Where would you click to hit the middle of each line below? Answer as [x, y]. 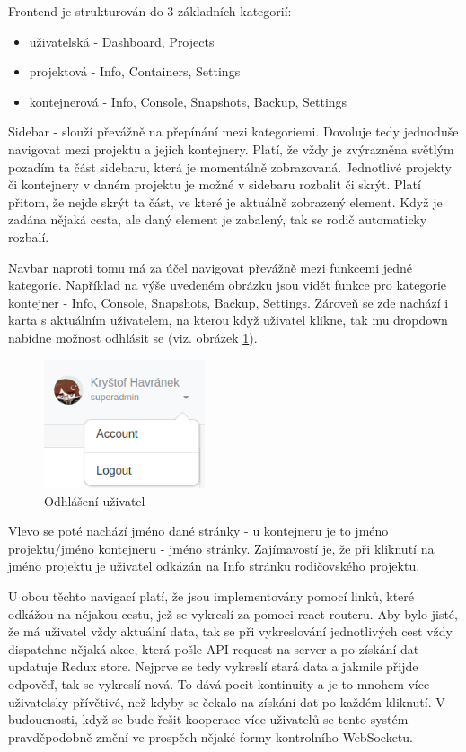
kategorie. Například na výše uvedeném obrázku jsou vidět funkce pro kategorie [228, 285]
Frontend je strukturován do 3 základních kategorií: [150, 11]
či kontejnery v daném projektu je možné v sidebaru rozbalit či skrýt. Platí [215, 184]
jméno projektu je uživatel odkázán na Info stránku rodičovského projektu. [214, 566]
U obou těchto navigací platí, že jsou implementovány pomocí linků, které [211, 596]
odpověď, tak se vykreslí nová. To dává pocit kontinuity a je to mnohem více [219, 684]
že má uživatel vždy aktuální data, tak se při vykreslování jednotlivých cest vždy [230, 631]
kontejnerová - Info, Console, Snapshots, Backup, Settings [188, 101]
